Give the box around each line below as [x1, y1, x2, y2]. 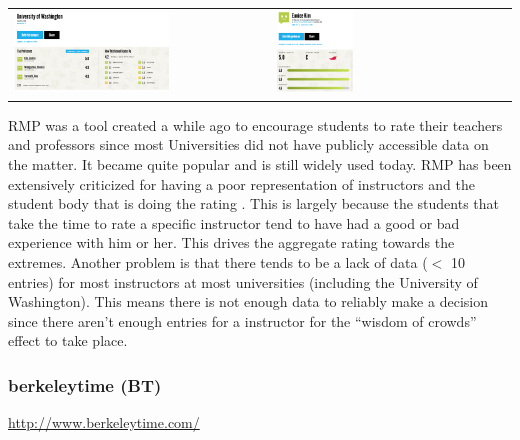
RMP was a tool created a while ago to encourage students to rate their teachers [8, 114, 503, 135]
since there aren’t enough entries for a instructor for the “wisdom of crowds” [8, 310, 477, 331]
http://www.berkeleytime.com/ [8, 412, 200, 433]
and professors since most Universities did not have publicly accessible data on [8, 134, 489, 155]
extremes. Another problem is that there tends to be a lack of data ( [8, 251, 428, 272]
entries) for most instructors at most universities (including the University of [8, 271, 478, 292]
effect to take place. [8, 330, 128, 351]
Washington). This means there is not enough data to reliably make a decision [8, 291, 488, 312]
